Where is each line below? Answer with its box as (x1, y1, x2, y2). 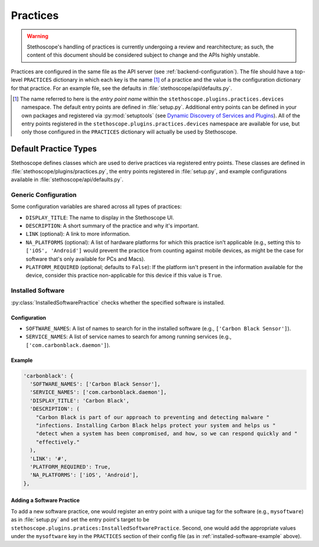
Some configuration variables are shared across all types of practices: (11, 203, 182, 210)
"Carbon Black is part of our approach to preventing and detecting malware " (35, 414, 270, 420)
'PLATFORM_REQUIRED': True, (30, 464, 111, 470)
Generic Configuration (11, 190, 77, 199)
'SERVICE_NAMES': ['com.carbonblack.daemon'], (30, 389, 167, 396)
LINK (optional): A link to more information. (25, 231, 131, 238)
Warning (27, 33, 48, 40)
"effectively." (35, 438, 80, 445)
